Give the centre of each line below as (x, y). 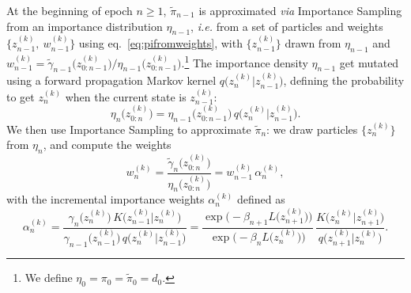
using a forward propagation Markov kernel (111, 80)
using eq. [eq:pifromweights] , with (160, 43)
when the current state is (126, 96)
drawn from (313, 43)
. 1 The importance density (245, 61)
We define (49, 278)
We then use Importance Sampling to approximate (129, 129)
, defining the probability (344, 80)
